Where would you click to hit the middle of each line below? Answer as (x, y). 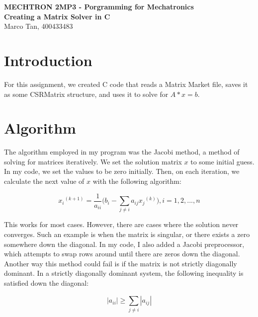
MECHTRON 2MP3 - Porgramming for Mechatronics (99, 6)
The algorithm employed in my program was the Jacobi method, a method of (122, 152)
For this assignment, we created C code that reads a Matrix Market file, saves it (126, 84)
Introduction (48, 60)
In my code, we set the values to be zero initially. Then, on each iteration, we (122, 171)
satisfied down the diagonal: (46, 282)
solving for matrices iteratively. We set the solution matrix (93, 161)
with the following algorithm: (137, 181)
